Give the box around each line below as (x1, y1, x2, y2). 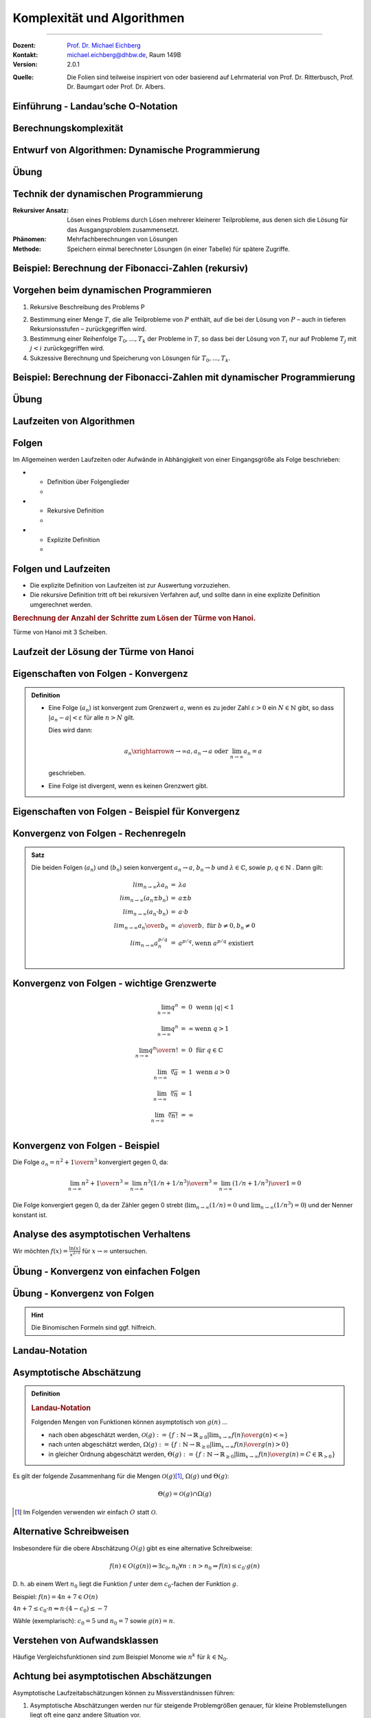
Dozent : (12, 41, 36, 49)
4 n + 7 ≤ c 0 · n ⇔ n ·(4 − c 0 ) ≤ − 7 (12, 1605, 108, 1614)
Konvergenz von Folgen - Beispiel (12, 1139, 160, 1151)
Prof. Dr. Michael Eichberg (67, 41, 141, 49)
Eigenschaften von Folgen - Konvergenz (12, 668, 188, 680)
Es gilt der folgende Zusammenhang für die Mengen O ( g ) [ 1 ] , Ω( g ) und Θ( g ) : (12, 1472, 229, 1480)
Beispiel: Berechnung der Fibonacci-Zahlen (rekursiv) (12, 263, 249, 274)
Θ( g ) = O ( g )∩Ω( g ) (157, 1490, 212, 1498)
